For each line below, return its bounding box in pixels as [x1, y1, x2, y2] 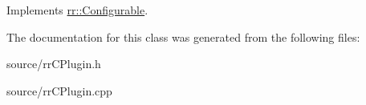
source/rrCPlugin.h [6, 55, 101, 72]
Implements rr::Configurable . [6, 2, 148, 18]
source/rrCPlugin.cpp [6, 82, 112, 99]
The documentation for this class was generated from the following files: [6, 28, 360, 45]
